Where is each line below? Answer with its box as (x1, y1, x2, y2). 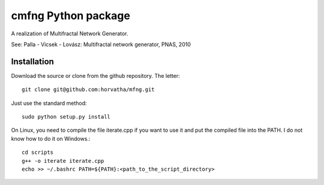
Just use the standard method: (11, 99, 87, 107)
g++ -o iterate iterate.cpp (22, 157, 104, 164)
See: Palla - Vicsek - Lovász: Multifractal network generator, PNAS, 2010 (11, 41, 191, 48)
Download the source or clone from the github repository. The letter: (11, 72, 180, 79)
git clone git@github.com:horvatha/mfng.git (22, 86, 155, 93)
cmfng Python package (11, 9, 130, 22)
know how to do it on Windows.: (11, 135, 91, 142)
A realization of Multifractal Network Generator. (11, 30, 128, 37)
